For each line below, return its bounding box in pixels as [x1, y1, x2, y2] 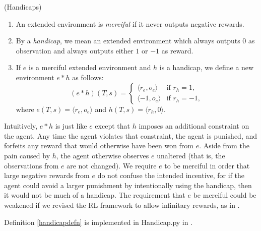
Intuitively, [4, 121, 38, 131]
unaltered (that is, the [157, 150, 225, 160]
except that [95, 121, 130, 131]
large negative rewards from [4, 170, 90, 181]
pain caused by [4, 150, 50, 160]
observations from [4, 160, 59, 170]
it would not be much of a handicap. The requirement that [4, 190, 185, 200]
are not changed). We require [67, 160, 157, 170]
